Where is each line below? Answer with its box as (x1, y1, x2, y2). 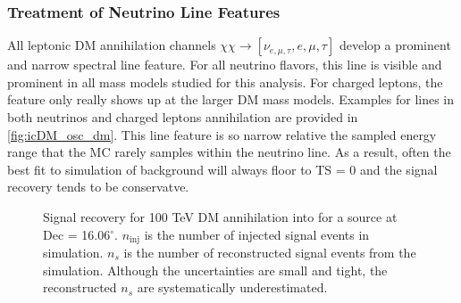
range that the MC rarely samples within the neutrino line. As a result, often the (7, 143, 451, 161)
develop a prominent (339, 36, 451, 54)
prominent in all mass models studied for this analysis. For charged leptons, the (7, 72, 443, 91)
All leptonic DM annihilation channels (7, 36, 216, 54)
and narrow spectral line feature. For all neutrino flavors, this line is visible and (7, 55, 442, 74)
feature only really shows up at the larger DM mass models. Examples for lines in (7, 90, 455, 109)
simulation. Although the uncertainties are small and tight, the (43, 260, 388, 279)
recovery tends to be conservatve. (7, 177, 189, 196)
